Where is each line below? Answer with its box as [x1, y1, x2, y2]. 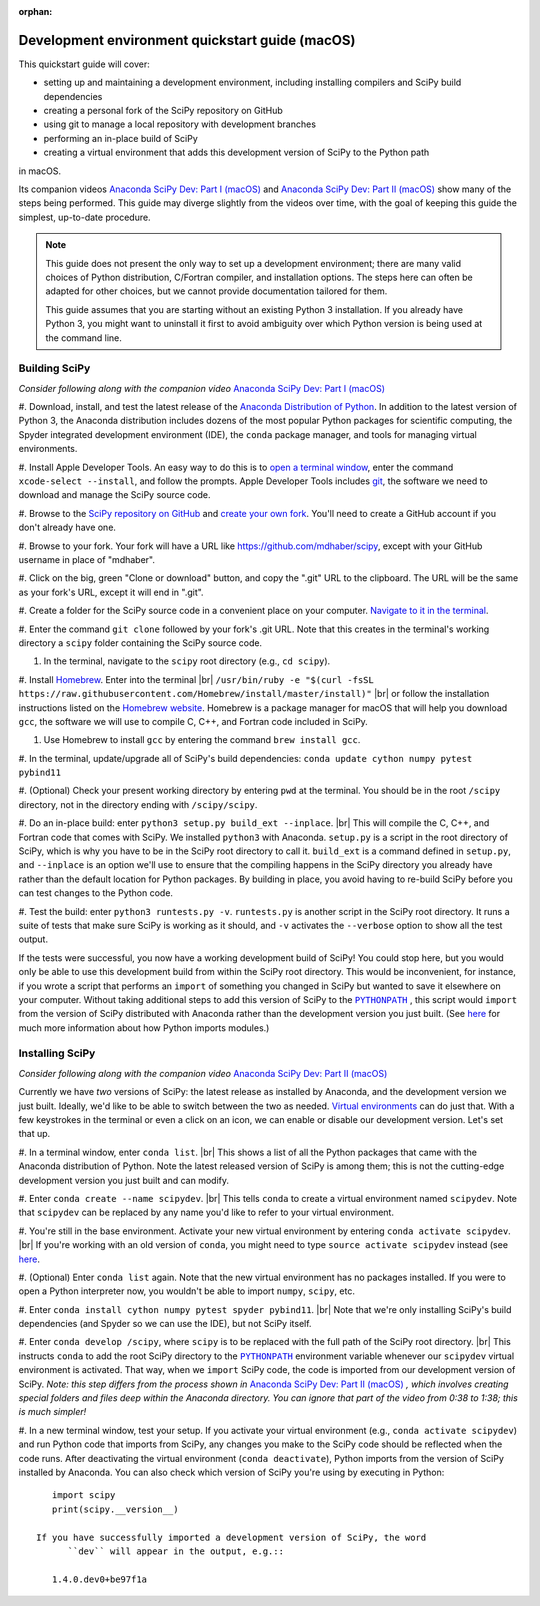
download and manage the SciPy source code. [18, 489, 211, 501]
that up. [18, 1128, 51, 1140]
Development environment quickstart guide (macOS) [18, 31, 356, 49]
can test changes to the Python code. [18, 887, 174, 899]
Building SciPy [18, 361, 91, 375]
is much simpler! [18, 1406, 87, 1418]
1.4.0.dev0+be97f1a [51, 1573, 148, 1585]
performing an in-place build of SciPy [43, 132, 199, 144]
